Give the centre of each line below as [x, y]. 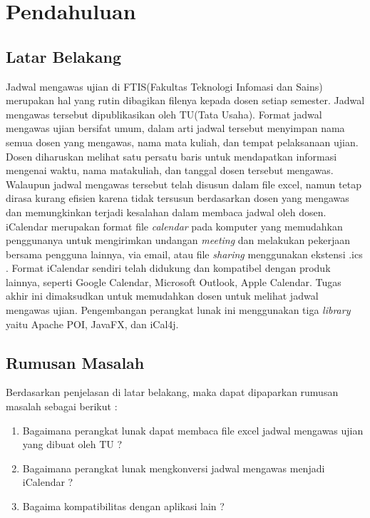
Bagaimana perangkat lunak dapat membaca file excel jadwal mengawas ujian [193, 430]
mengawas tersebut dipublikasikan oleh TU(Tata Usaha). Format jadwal [164, 114]
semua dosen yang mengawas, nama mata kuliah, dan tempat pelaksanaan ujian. [182, 142]
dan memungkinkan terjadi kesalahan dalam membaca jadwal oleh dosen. [166, 212]
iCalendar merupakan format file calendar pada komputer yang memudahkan [174, 226]
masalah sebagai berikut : [62, 406]
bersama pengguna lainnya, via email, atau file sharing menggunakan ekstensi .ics [184, 254]
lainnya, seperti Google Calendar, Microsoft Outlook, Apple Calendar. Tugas [174, 281]
